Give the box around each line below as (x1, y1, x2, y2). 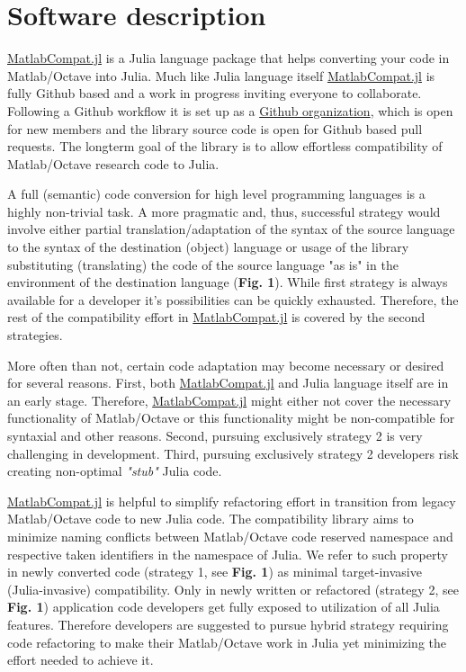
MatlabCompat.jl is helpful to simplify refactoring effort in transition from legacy (7, 491, 456, 510)
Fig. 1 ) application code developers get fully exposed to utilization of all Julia (7, 597, 440, 616)
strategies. (7, 326, 63, 345)
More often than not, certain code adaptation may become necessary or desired (7, 355, 444, 374)
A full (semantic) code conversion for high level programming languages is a (7, 184, 426, 203)
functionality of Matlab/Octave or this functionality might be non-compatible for (7, 408, 455, 427)
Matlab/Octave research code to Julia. (7, 154, 220, 173)
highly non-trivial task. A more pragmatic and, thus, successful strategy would (7, 202, 441, 220)
